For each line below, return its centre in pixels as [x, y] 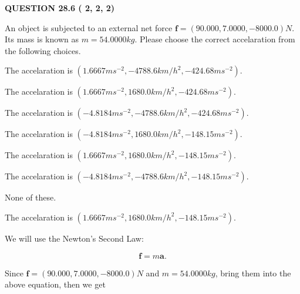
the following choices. [43, 50]
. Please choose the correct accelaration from [215, 39]
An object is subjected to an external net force [89, 27]
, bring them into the [253, 273]
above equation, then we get [55, 284]
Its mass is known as [42, 39]
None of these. [31, 197]
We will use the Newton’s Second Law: [74, 238]
